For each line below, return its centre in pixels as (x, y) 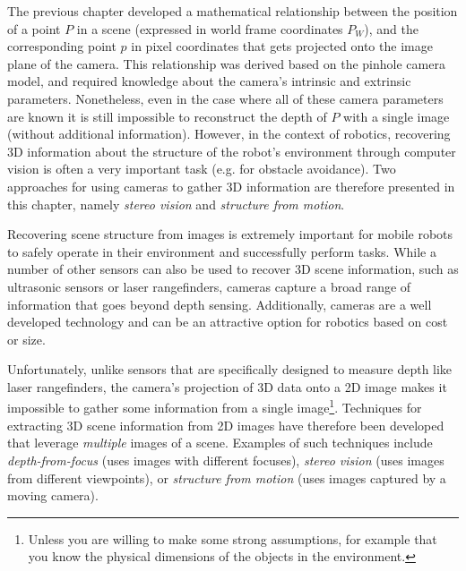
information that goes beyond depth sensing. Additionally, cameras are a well (220, 304)
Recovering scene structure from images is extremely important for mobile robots (230, 234)
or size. (26, 339)
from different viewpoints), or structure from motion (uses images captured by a (227, 477)
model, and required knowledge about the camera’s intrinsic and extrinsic (209, 81)
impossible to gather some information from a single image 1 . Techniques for (215, 406)
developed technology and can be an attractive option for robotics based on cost (228, 322)
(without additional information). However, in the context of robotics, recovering (229, 134)
